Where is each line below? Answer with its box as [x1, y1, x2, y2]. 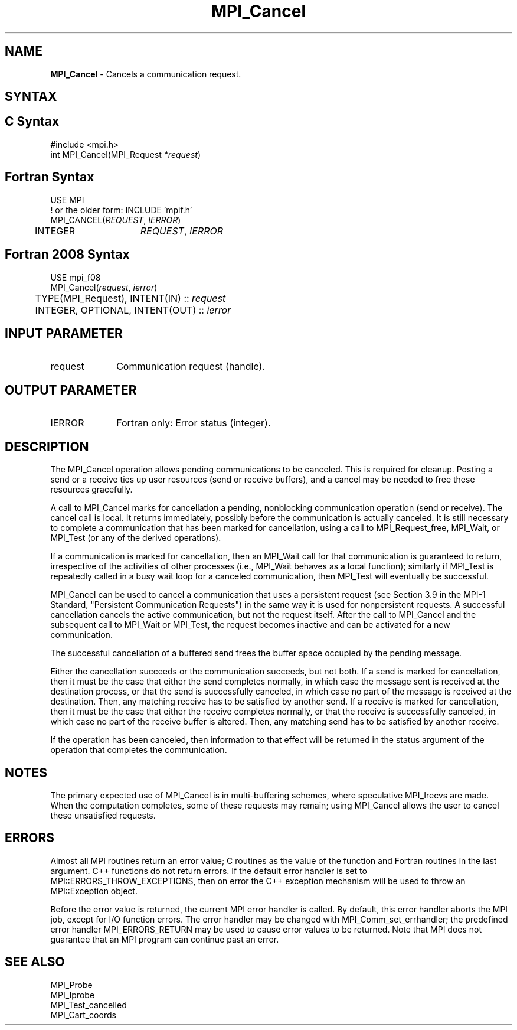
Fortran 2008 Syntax [5, 247, 130, 262]
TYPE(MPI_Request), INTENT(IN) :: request [35, 292, 226, 304]
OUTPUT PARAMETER [5, 382, 137, 397]
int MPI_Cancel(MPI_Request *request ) [50, 149, 201, 159]
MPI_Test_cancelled [50, 999, 127, 1010]
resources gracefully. [50, 484, 133, 495]
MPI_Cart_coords [50, 1009, 116, 1020]
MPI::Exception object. [50, 885, 138, 896]
